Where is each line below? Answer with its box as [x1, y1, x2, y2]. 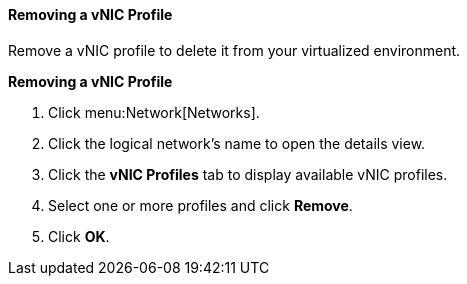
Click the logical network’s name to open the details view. [48, 134, 426, 152]
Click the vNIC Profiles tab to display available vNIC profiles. [48, 165, 448, 183]
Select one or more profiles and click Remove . [48, 196, 353, 214]
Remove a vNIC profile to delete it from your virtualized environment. [8, 41, 461, 59]
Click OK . [48, 227, 110, 245]
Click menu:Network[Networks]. [48, 103, 260, 121]
